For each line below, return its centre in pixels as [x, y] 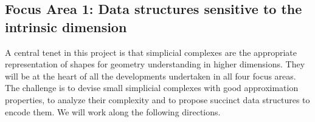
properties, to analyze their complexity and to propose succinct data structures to [157, 99]
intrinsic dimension [66, 26]
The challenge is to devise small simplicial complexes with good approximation [152, 88]
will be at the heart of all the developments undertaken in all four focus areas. [151, 76]
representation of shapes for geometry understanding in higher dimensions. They [155, 64]
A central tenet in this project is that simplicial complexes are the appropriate [151, 52]
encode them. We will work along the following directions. [113, 111]
